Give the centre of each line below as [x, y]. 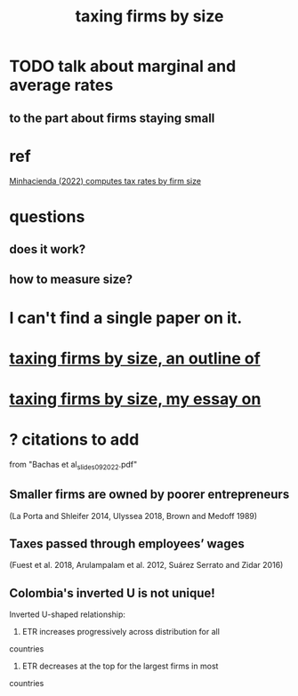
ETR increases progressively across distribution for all [121, 632]
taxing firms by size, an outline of [135, 358]
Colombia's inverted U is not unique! [112, 593]
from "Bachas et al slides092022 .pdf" [73, 465]
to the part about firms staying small [112, 118]
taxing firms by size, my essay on [135, 400]
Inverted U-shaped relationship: [68, 614]
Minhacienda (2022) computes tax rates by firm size [105, 180]
